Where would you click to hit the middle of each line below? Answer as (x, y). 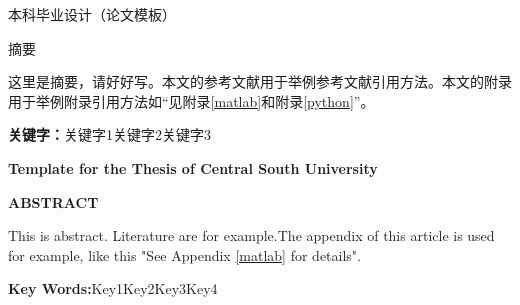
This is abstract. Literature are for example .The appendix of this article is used (251, 235)
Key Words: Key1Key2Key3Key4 (113, 288)
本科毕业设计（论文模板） (92, 14)
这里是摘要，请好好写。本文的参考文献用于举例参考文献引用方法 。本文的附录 (260, 81)
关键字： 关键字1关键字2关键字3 (109, 134)
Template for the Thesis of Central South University (193, 167)
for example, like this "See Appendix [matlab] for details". (184, 254)
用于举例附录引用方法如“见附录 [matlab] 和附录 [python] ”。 (191, 100)
